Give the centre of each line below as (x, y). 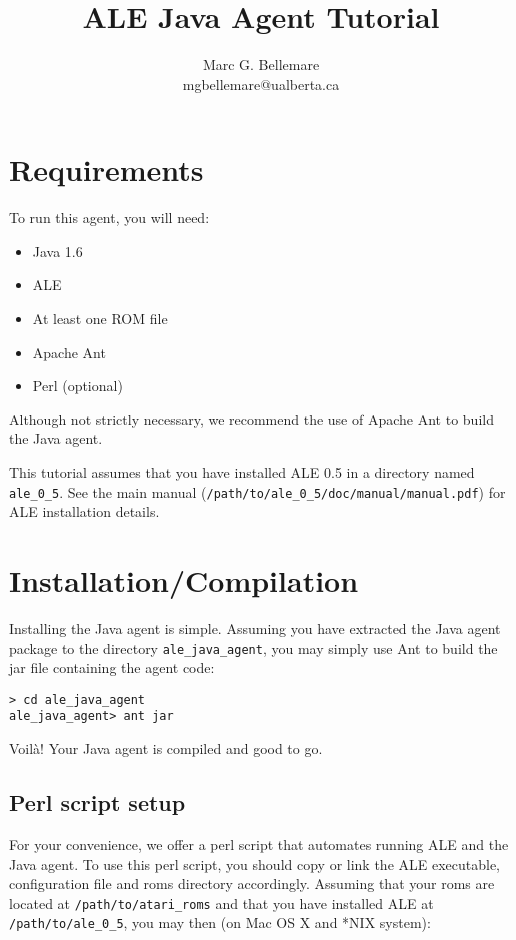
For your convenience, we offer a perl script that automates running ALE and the (259, 843)
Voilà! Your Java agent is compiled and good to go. (166, 748)
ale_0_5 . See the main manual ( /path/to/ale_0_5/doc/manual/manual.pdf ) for (257, 491)
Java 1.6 (57, 250)
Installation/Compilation (184, 580)
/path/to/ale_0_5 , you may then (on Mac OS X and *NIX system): (220, 922)
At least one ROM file (100, 318)
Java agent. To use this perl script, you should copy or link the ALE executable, (255, 863)
